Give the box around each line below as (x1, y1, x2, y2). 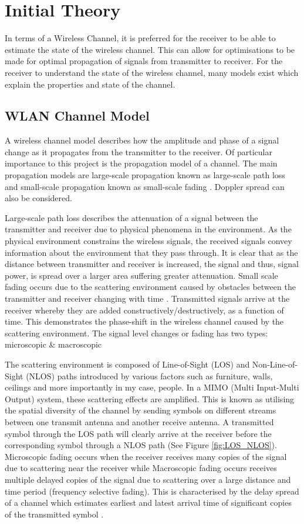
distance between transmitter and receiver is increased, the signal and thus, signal (5, 258, 299, 270)
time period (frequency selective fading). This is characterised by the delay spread (5, 485, 299, 497)
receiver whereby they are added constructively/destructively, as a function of (5, 303, 284, 316)
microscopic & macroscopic (5, 338, 102, 351)
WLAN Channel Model (5, 106, 150, 125)
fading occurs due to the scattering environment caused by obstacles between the (5, 281, 296, 293)
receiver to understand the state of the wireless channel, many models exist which (5, 66, 299, 78)
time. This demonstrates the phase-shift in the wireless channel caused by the (5, 315, 284, 328)
